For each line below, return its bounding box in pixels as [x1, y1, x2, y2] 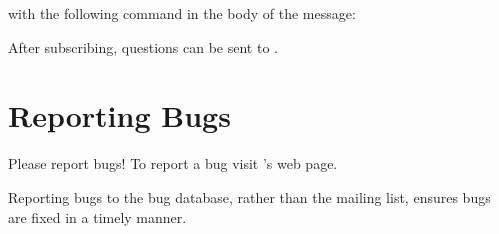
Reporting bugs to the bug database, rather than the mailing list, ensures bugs [8, 186, 491, 207]
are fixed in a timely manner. [8, 206, 187, 227]
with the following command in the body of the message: [8, 3, 356, 23]
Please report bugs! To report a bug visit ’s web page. [8, 153, 338, 174]
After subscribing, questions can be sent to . [8, 36, 278, 57]
